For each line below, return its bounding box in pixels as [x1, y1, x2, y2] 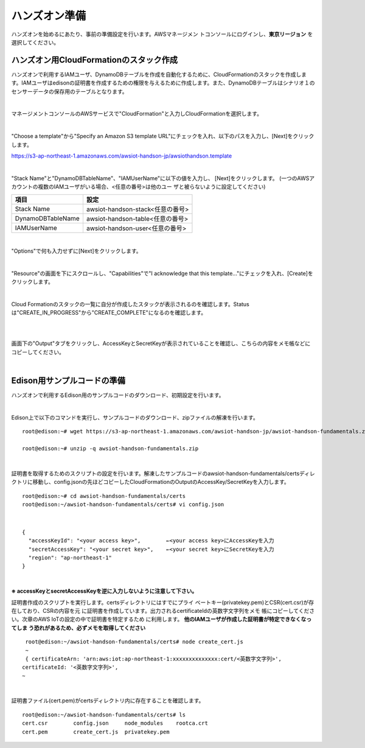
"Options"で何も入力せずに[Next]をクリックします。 [11, 247, 142, 254]
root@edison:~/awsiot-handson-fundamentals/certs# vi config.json [22, 501, 224, 508]
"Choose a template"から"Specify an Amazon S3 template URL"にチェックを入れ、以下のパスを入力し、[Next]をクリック [11, 133, 315, 140]
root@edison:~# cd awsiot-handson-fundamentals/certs [22, 492, 186, 499]
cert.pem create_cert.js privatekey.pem [22, 728, 170, 735]
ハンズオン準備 [11, 9, 86, 23]
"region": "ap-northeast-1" [28, 554, 113, 561]
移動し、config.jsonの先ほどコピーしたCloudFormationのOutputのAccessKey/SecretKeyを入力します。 [32, 478, 290, 486]
